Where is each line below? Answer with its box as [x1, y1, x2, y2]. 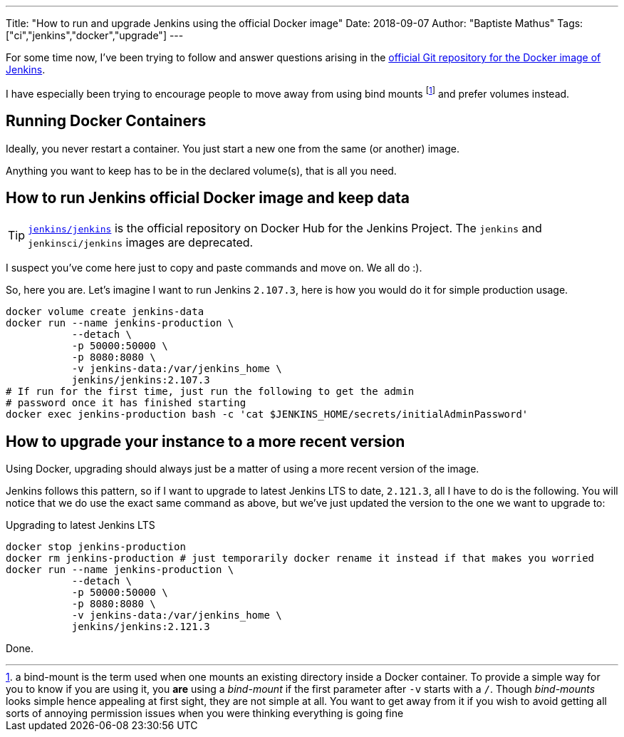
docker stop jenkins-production [6, 541, 186, 553]
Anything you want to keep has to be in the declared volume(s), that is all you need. [6, 164, 397, 177]
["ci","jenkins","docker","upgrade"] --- [6, 29, 184, 41]
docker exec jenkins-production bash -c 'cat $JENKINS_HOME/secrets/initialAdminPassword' [6, 408, 529, 421]
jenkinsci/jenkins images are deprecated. [28, 235, 254, 250]
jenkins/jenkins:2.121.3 [71, 621, 210, 633]
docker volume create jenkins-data [6, 306, 204, 318]
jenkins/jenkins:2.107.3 [71, 374, 210, 386]
